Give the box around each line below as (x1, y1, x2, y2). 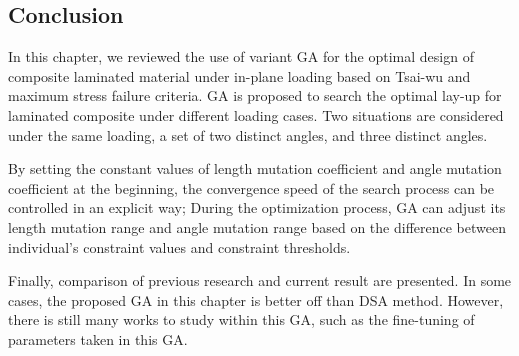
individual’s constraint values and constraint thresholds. (8, 236, 351, 257)
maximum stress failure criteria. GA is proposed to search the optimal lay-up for (8, 85, 502, 106)
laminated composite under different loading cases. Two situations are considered (8, 104, 504, 125)
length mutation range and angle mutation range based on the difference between (8, 216, 506, 237)
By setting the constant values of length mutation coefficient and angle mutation (8, 158, 502, 179)
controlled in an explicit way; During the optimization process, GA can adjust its (8, 197, 506, 218)
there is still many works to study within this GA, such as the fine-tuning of (8, 309, 475, 330)
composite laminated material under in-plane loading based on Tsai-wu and (8, 65, 471, 86)
